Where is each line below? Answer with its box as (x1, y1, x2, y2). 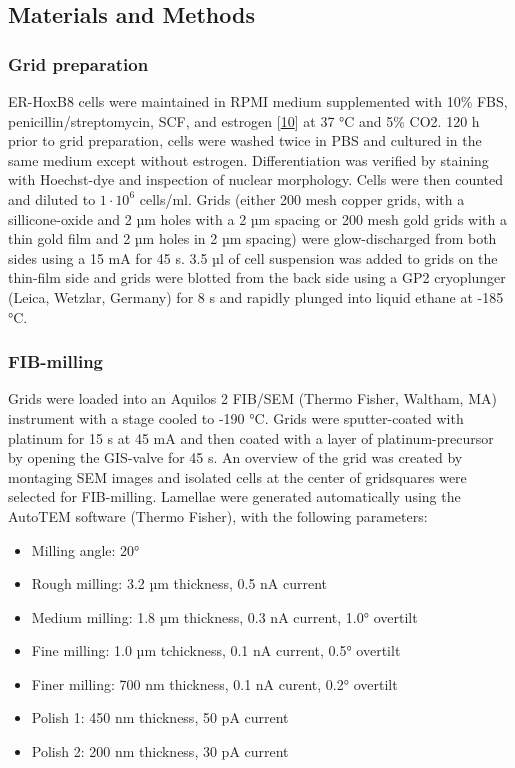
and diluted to (8, 188, 96, 209)
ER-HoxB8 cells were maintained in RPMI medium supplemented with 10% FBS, (8, 91, 508, 111)
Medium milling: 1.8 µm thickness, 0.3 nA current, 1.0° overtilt (31, 606, 418, 627)
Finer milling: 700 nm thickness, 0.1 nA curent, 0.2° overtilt (31, 673, 398, 694)
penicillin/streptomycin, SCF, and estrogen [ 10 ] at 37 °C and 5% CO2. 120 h (8, 110, 480, 131)
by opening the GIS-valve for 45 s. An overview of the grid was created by (8, 447, 463, 468)
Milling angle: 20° (31, 539, 140, 560)
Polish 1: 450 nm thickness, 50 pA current (31, 707, 289, 728)
